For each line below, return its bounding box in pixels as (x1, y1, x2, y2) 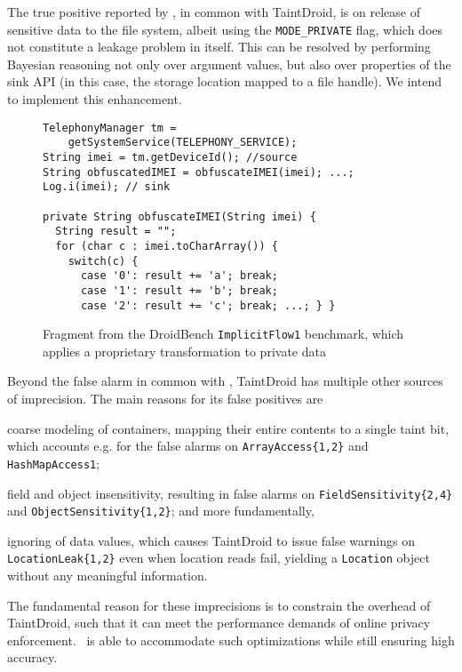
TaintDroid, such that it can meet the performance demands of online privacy (7, 613, 431, 632)
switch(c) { (68, 254, 139, 268)
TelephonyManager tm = (43, 121, 177, 134)
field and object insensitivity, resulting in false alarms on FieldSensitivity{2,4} (7, 484, 453, 502)
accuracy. (7, 648, 58, 667)
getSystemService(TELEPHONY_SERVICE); (68, 136, 298, 149)
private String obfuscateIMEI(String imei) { (43, 210, 316, 223)
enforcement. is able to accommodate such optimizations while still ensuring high (7, 630, 455, 649)
